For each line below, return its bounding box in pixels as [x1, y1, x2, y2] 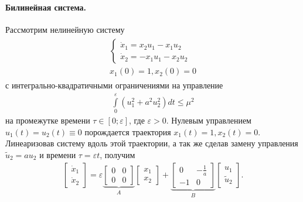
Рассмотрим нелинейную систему [5, 23, 125, 35]
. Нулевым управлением [166, 114, 251, 126]
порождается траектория [84, 125, 171, 138]
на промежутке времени [5, 114, 90, 126]
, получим [100, 149, 135, 161]
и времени [39, 149, 76, 161]
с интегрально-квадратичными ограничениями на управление [5, 79, 223, 91]
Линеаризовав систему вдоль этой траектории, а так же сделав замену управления [5, 137, 298, 149]
